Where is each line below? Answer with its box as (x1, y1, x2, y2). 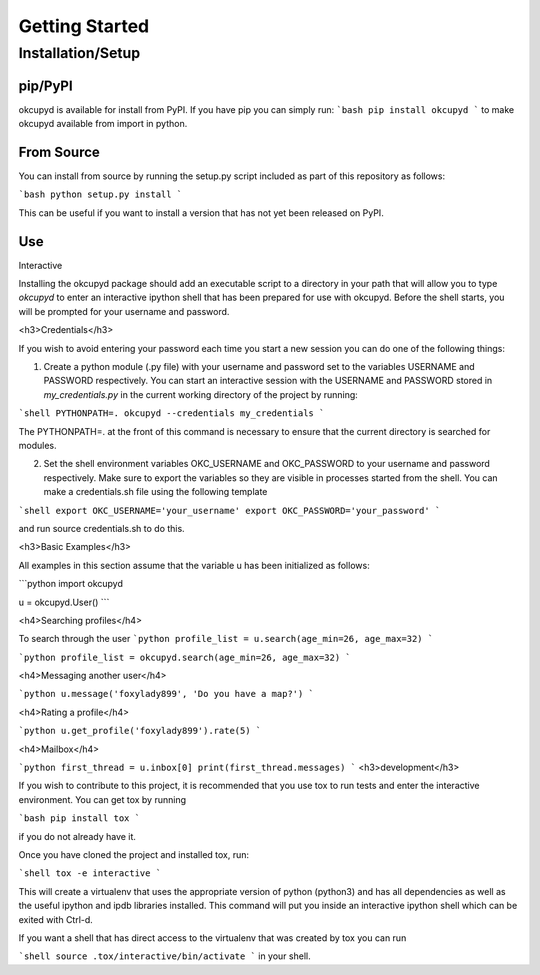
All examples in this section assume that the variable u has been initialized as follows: (18, 559, 370, 571)
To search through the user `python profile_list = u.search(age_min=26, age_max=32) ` (18, 633, 434, 645)
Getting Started (18, 15, 150, 37)
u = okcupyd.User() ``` (18, 596, 110, 608)
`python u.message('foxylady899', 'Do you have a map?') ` (18, 688, 315, 700)
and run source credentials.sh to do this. (18, 522, 185, 534)
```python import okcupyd (18, 578, 124, 590)
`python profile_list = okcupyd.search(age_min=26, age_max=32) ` (18, 651, 352, 663)
